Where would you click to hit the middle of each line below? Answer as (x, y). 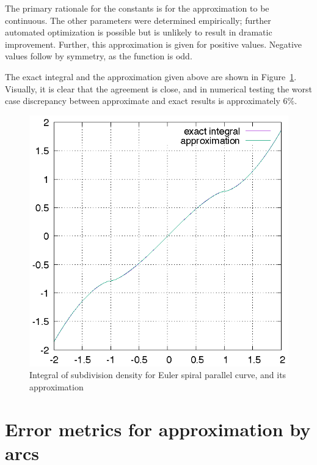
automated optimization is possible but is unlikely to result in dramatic (139, 32)
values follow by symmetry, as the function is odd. (99, 56)
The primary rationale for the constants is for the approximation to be (137, 8)
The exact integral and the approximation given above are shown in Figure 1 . (151, 76)
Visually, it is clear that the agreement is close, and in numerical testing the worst (159, 88)
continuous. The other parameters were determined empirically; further (138, 20)
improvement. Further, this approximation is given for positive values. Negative (154, 44)
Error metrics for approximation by (158, 429)
